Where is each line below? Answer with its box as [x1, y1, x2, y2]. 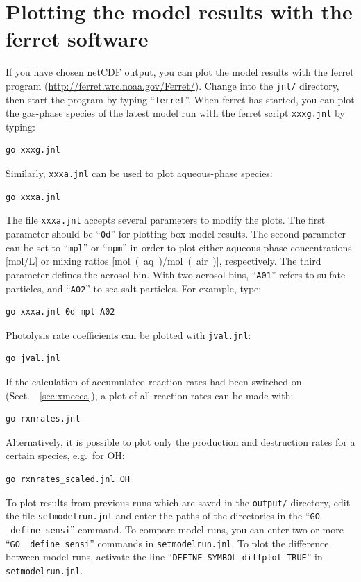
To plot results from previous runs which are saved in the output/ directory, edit [6, 494, 351, 509]
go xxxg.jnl [6, 145, 60, 156]
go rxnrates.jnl [6, 414, 81, 424]
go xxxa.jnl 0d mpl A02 [6, 307, 115, 317]
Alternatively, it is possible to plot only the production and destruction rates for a [6, 434, 355, 449]
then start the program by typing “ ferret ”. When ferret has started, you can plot [6, 92, 355, 106]
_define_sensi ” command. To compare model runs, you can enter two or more [6, 522, 344, 536]
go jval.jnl [6, 354, 60, 364]
